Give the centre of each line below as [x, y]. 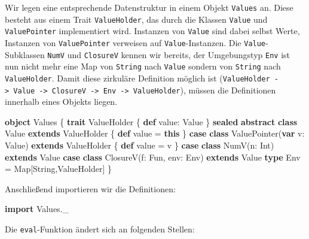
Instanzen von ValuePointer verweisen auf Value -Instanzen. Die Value [135, 42]
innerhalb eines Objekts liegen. [61, 102]
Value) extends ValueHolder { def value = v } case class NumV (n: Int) [140, 145]
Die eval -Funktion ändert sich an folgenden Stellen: [100, 229]
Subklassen [25, 54]
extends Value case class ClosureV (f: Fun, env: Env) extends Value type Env [153, 157]
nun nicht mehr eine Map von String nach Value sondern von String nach [143, 66]
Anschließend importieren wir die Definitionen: [90, 188]
